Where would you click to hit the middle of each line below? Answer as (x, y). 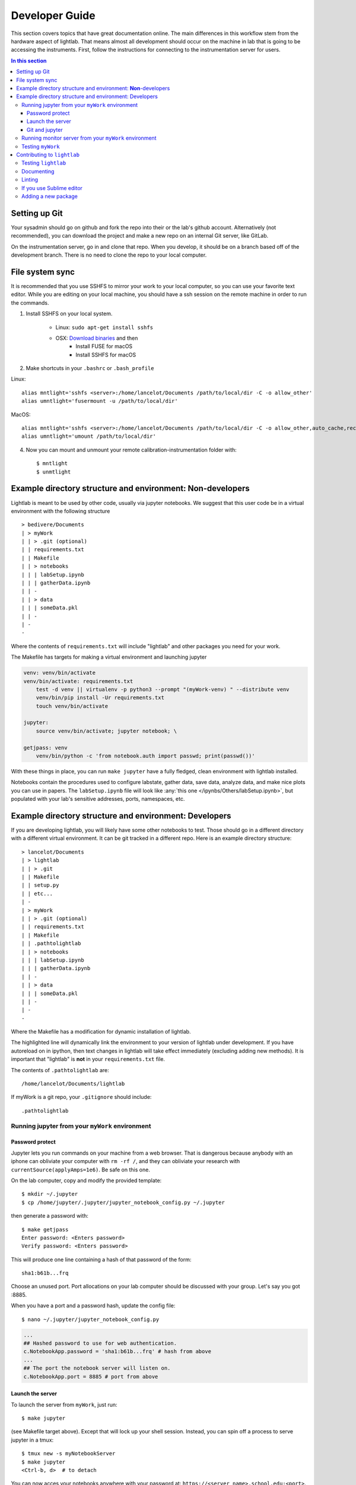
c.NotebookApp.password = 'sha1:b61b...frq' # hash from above (117, 1352)
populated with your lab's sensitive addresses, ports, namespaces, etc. (98, 799)
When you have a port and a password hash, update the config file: (93, 1306)
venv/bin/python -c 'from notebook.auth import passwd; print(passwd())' (145, 756)
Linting (30, 180)
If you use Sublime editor (52, 188)
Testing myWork (41, 146)
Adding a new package (50, 196)
